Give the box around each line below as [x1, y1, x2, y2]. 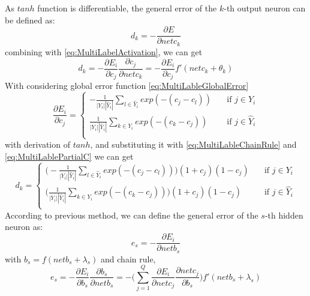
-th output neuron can [224, 2, 306, 14]
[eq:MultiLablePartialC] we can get [5, 150, 134, 162]
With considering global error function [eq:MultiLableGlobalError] [5, 79, 249, 92]
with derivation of [5, 138, 70, 151]
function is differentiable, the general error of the [37, 2, 217, 14]
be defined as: [5, 13, 55, 26]
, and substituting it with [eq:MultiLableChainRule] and [90, 138, 297, 151]
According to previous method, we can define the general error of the [5, 208, 258, 221]
